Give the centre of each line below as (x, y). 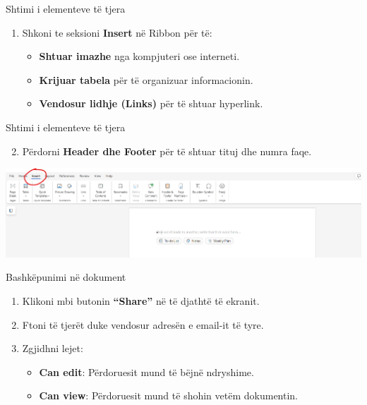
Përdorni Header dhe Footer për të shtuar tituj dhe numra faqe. (167, 151)
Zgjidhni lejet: (53, 348)
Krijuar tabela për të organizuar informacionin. (146, 79)
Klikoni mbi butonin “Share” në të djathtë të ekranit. (141, 300)
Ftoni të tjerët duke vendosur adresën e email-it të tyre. (143, 324)
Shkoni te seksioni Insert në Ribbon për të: (117, 32)
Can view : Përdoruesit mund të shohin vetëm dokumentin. (169, 395)
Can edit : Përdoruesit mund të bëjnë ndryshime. (146, 371)
